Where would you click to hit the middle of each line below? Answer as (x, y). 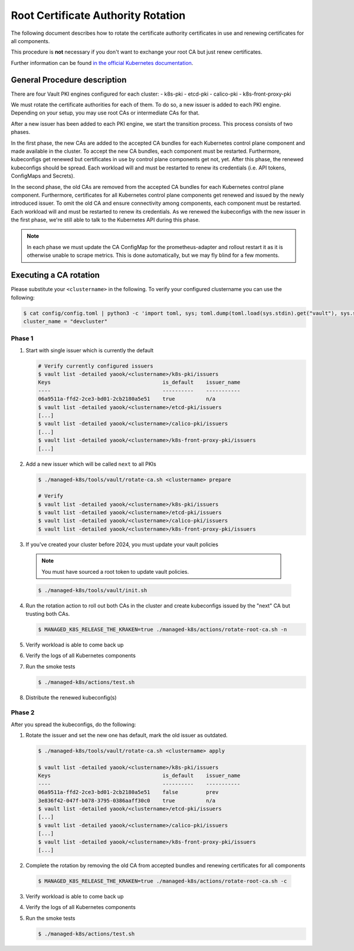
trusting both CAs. (48, 614)
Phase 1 (22, 338)
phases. (21, 132)
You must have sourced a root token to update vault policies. (115, 571)
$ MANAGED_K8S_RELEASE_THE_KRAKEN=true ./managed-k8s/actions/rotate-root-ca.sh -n (163, 629)
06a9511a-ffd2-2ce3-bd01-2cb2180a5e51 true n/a (127, 399)
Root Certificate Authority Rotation (98, 15)
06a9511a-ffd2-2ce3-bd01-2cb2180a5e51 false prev (128, 792)
